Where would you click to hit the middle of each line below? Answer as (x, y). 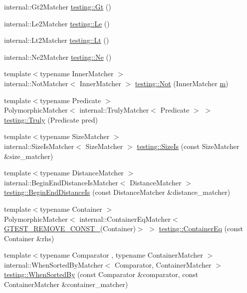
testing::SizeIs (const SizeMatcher (188, 146)
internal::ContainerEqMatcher (125, 219)
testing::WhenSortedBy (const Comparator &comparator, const (101, 274)
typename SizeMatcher (75, 136)
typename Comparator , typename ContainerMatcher (122, 255)
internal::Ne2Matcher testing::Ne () (58, 57)
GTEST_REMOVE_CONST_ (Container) (70, 228)
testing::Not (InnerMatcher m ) (182, 83)
